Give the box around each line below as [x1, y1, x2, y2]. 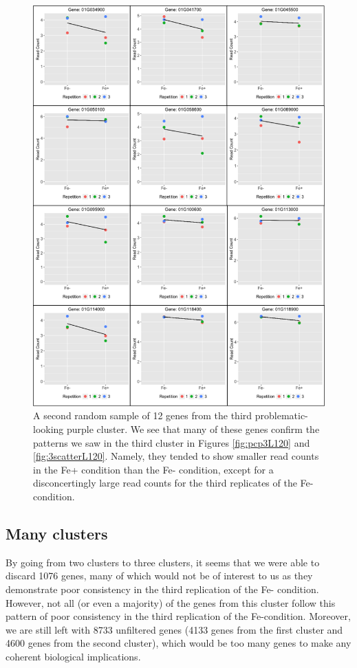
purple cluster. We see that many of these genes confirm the [67, 421, 320, 436]
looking [33, 421, 64, 436]
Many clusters [6, 522, 108, 544]
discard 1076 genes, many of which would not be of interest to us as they [6, 568, 313, 583]
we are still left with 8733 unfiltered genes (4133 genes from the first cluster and [6, 622, 343, 636]
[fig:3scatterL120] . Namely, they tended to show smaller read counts [33, 449, 319, 463]
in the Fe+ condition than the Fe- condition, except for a [33, 462, 274, 476]
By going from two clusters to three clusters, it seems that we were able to [6, 555, 320, 569]
